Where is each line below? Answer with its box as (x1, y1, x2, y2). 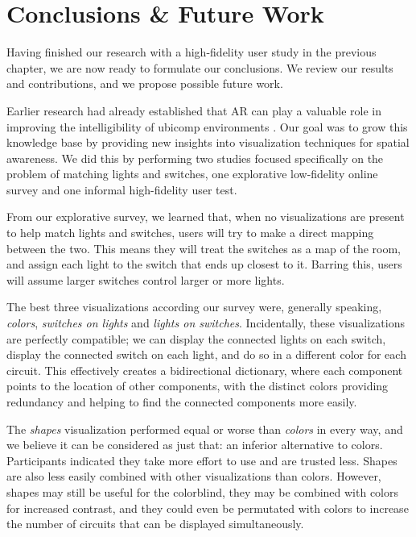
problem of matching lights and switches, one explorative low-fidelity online (6, 165, 378, 182)
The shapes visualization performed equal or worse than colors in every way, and (6, 420, 403, 437)
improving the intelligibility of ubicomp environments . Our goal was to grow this (6, 118, 408, 135)
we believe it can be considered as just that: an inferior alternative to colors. (6, 436, 383, 453)
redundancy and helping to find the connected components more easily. (6, 393, 357, 410)
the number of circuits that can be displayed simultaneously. (6, 515, 304, 532)
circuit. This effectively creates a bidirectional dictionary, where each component (6, 361, 403, 378)
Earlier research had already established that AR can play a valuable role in (6, 102, 381, 119)
